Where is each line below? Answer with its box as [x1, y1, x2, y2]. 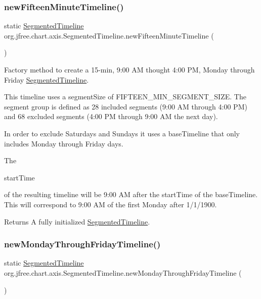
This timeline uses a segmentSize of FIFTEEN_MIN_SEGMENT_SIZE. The [4, 91, 246, 102]
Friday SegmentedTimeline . [4, 74, 89, 85]
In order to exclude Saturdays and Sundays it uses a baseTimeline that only [4, 128, 240, 138]
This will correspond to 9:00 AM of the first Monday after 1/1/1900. [4, 199, 217, 209]
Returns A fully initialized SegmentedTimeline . [4, 216, 150, 227]
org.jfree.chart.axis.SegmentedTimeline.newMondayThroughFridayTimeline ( [4, 267, 242, 278]
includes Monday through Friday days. [4, 138, 123, 148]
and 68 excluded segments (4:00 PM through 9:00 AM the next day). [4, 111, 218, 122]
